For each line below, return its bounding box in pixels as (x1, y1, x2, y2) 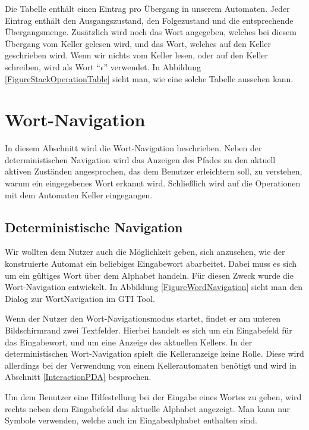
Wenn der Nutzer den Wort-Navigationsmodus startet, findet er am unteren (5, 312, 281, 325)
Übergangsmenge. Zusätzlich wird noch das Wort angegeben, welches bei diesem (5, 26, 297, 38)
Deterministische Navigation (5, 217, 183, 236)
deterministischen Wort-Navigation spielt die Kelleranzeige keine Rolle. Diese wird (5, 347, 304, 360)
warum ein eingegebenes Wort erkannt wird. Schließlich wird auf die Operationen (5, 177, 301, 189)
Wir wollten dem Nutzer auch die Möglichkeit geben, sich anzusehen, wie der (5, 245, 285, 258)
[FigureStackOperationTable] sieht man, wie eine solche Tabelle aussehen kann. (5, 72, 294, 85)
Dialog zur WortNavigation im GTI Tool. (5, 292, 155, 304)
